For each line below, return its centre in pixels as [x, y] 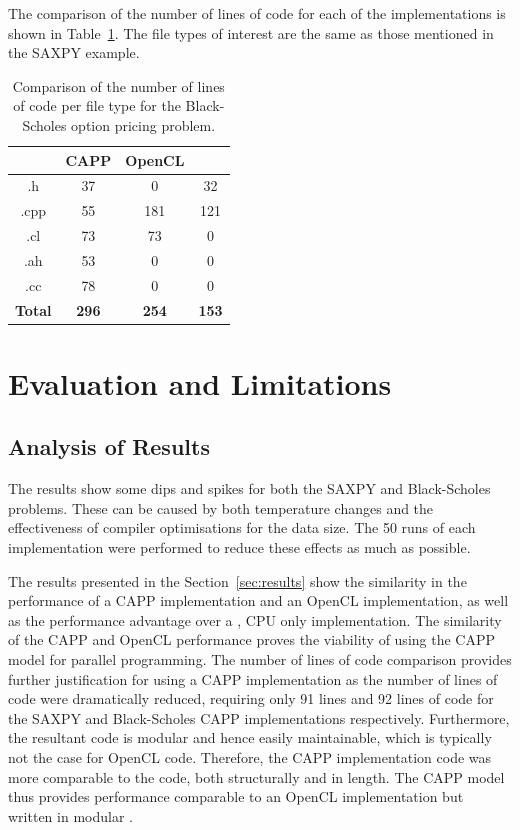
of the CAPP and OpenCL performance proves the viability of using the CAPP [252, 639]
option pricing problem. [143, 124]
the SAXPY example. [74, 52]
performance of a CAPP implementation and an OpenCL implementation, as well [258, 600]
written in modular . [70, 815]
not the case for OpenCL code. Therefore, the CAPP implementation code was [250, 757]
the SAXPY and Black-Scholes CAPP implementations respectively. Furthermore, [259, 717]
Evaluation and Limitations [200, 382]
